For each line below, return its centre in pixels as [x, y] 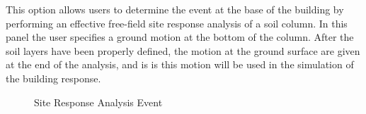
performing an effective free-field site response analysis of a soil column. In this [177, 23]
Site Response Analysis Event [98, 102]
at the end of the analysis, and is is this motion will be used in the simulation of [180, 64]
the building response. [53, 78]
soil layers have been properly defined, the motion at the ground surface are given [183, 50]
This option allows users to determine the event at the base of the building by [175, 9]
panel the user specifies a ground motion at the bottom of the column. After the [180, 37]
